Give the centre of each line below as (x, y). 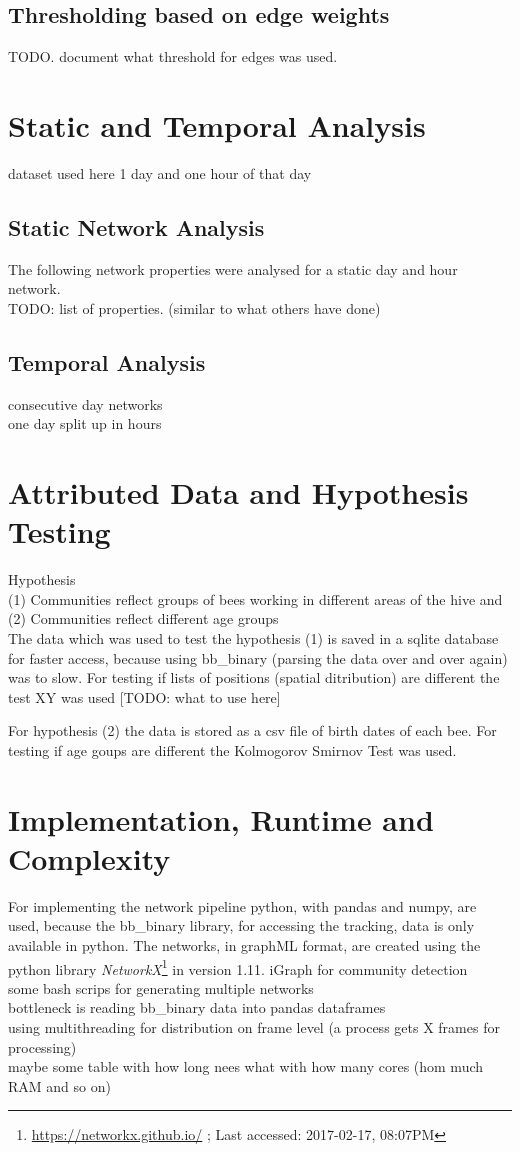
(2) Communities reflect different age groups (143, 618)
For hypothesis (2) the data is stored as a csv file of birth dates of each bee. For (252, 730)
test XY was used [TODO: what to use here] (144, 696)
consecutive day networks (85, 403)
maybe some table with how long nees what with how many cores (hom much (246, 1066)
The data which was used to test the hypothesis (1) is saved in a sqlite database (253, 637)
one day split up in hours (85, 423)
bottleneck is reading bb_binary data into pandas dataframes (197, 1007)
